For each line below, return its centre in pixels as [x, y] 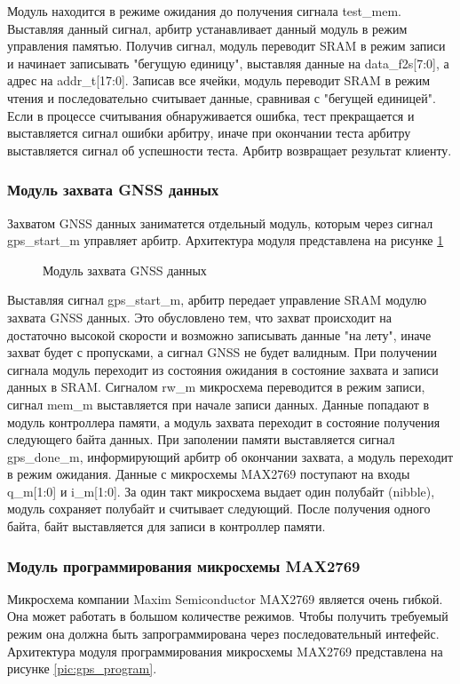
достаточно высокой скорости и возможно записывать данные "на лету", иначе [219, 334]
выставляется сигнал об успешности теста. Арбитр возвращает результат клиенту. [230, 150]
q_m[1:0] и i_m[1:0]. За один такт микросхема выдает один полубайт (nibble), [221, 491]
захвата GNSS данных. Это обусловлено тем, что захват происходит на [199, 317]
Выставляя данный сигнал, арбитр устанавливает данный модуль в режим [207, 28]
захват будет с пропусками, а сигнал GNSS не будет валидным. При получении [222, 352]
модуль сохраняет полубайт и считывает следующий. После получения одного [219, 509]
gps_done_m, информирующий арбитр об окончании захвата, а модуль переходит [230, 456]
